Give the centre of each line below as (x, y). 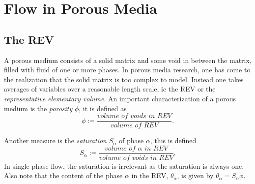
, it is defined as (103, 108)
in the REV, (150, 175)
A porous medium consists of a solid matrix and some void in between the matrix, (128, 60)
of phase (131, 140)
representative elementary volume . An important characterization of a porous (120, 98)
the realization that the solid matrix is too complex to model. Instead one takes (124, 79)
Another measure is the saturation (55, 140)
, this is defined (173, 140)
